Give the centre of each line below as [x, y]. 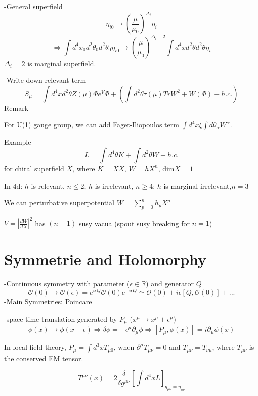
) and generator [170, 283]
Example [18, 142]
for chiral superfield [34, 168]
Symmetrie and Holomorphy [105, 259]
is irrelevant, [114, 185]
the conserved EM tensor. [44, 358]
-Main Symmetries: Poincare [48, 302]
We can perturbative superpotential [59, 203]
